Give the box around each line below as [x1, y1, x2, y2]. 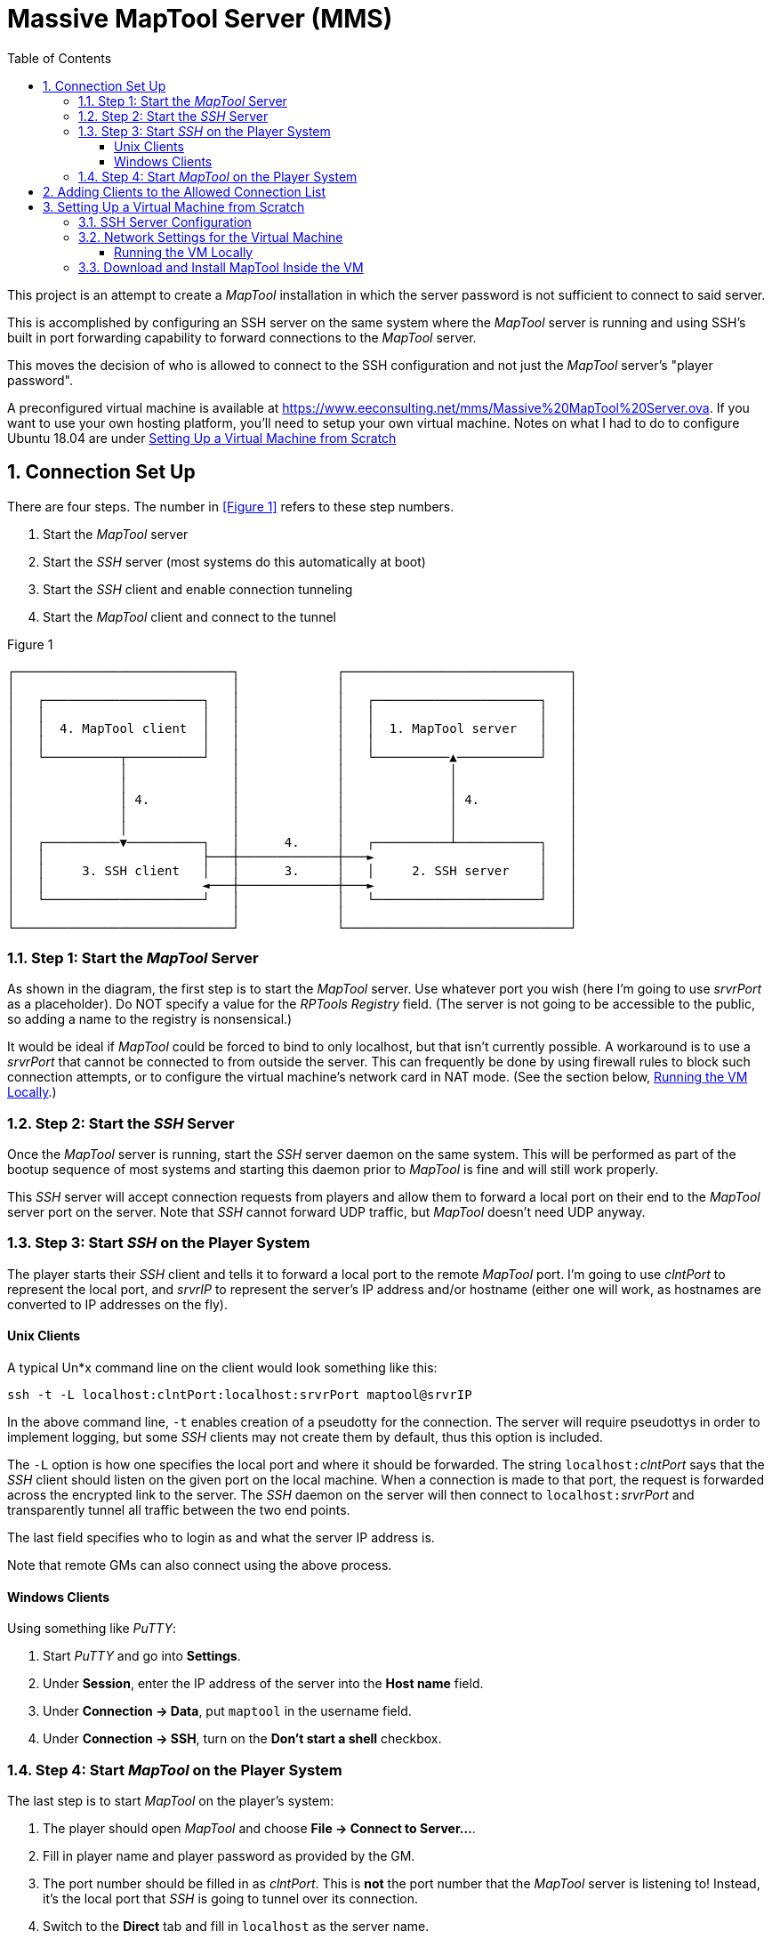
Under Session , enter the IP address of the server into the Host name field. [43, 1676, 484, 1692]
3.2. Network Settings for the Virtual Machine [78, 229, 343, 245]
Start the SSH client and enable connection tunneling [43, 581, 353, 597]
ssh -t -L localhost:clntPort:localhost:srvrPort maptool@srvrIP [7, 1388, 472, 1403]
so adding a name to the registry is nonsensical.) [7, 1011, 293, 1027]
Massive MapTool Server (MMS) [7, 4, 393, 34]
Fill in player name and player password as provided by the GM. [43, 1848, 415, 1864]
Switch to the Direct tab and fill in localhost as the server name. [43, 1919, 430, 1935]
